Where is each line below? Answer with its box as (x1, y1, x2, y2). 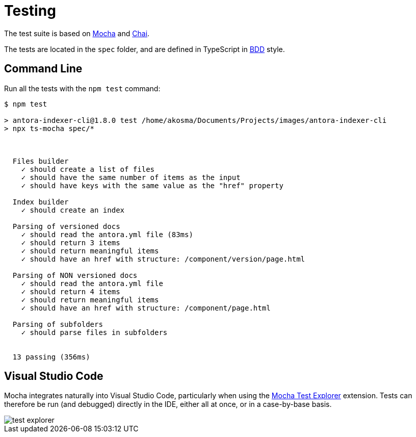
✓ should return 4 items (21, 287, 120, 296)
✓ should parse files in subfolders (21, 328, 168, 337)
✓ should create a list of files (21, 165, 155, 173)
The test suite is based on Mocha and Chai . (4, 29, 150, 38)
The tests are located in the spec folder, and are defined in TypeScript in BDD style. (4, 44, 285, 54)
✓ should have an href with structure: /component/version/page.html (21, 254, 305, 263)
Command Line (4, 62, 83, 75)
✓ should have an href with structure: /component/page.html (21, 303, 271, 312)
